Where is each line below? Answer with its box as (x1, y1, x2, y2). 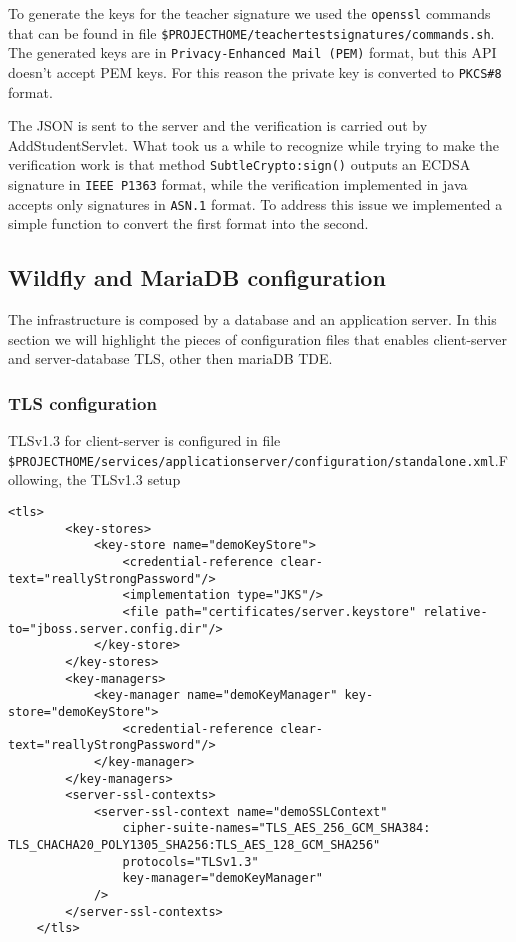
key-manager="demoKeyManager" (122, 871, 323, 886)
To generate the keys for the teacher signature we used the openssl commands (8, 3, 491, 23)
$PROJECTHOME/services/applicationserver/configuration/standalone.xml (8, 454, 495, 469)
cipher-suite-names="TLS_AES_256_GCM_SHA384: (122, 821, 431, 836)
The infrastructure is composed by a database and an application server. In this (8, 309, 497, 330)
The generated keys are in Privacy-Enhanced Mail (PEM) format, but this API (8, 42, 497, 63)
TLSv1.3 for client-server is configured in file (8, 430, 281, 451)
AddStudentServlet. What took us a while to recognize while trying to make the (8, 134, 499, 155)
